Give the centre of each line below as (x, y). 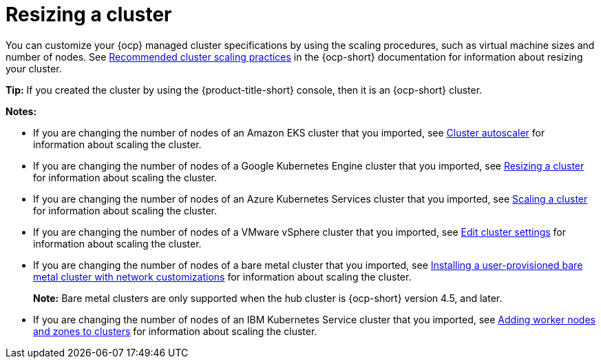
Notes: (21, 111)
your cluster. (34, 68)
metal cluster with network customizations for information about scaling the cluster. (222, 276)
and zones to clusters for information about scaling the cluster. (175, 331)
